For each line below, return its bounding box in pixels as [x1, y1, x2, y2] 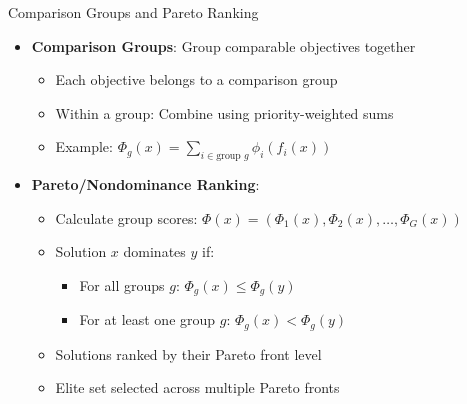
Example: [55, 136, 113, 157]
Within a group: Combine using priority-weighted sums [55, 102, 394, 123]
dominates [123, 241, 186, 262]
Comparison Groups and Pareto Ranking [8, 2, 259, 22]
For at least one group [79, 309, 216, 330]
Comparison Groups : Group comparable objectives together [31, 35, 416, 56]
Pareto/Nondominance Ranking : [31, 174, 260, 195]
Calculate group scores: [55, 207, 198, 228]
